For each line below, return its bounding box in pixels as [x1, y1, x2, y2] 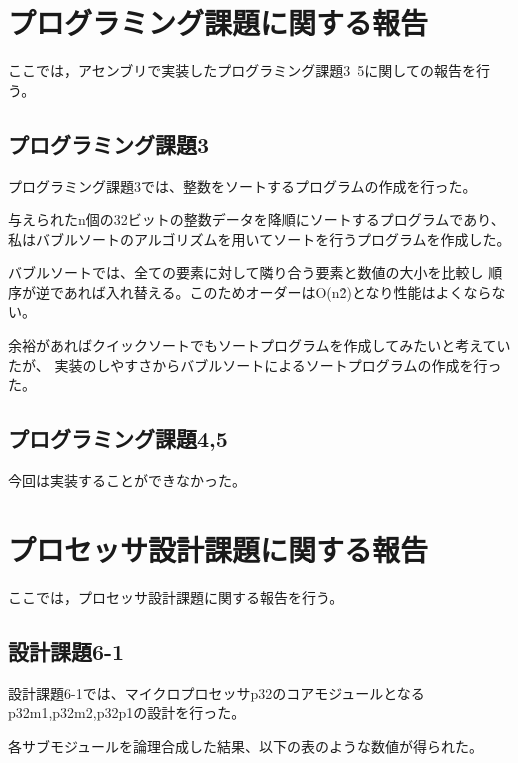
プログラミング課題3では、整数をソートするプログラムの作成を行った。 [8, 175, 477, 196]
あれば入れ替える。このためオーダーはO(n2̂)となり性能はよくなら [63, 281, 492, 302]
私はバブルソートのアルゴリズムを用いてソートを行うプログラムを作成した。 [8, 228, 511, 249]
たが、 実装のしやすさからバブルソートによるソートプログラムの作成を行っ [8, 354, 502, 375]
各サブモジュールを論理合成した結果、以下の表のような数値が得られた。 [8, 735, 484, 756]
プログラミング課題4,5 [8, 423, 228, 454]
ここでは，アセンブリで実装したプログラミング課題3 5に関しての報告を [8, 60, 476, 81]
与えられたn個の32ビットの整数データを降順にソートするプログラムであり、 [8, 209, 505, 230]
